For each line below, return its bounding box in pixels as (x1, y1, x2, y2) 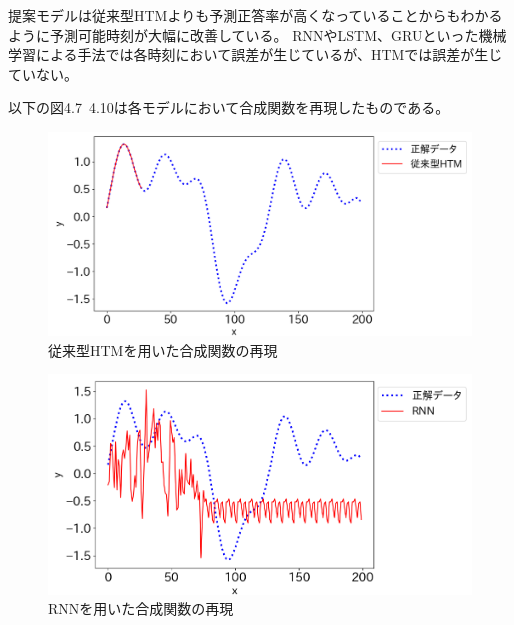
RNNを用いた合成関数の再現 (48, 598, 234, 619)
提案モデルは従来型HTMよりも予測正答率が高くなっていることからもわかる (8, 5, 503, 25)
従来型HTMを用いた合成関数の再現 (48, 339, 278, 360)
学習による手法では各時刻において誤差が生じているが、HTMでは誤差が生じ (8, 44, 503, 65)
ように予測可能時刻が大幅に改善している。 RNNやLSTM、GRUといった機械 (8, 24, 507, 45)
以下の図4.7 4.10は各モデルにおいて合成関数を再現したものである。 (8, 97, 450, 118)
